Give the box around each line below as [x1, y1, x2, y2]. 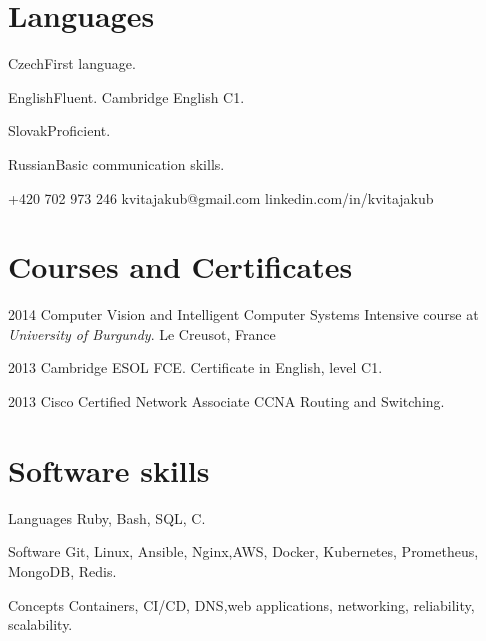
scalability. [8, 614, 73, 635]
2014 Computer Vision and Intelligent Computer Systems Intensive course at [8, 304, 479, 325]
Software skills [8, 449, 210, 490]
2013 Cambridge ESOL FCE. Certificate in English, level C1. [8, 357, 383, 378]
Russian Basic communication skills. [8, 153, 225, 174]
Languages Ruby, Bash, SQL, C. [8, 507, 206, 528]
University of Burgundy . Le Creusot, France [8, 323, 276, 344]
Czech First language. [8, 53, 136, 74]
